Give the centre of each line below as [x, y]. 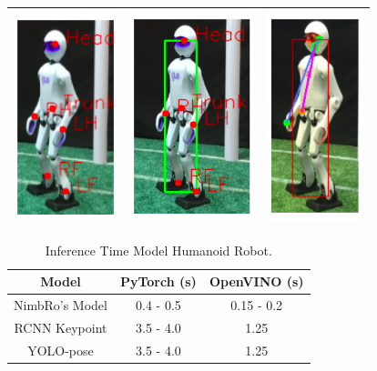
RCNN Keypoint [61, 327]
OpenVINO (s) [256, 281]
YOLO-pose [61, 350]
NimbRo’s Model [61, 305]
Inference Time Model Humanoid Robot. [158, 250]
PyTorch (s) [158, 281]
